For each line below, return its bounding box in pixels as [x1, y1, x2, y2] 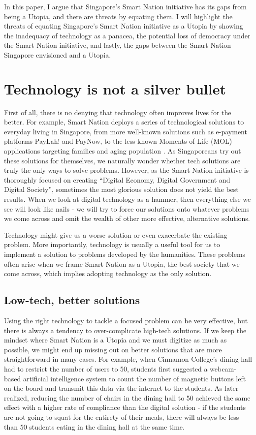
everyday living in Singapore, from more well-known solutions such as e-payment [4, 126, 247, 136]
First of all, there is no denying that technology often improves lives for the [4, 107, 231, 117]
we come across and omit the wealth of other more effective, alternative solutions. [4, 213, 250, 223]
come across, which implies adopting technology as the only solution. [4, 268, 212, 279]
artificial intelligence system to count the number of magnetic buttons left [23, 373, 246, 383]
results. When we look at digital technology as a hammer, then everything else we [4, 194, 251, 204]
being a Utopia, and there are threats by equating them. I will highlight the [4, 11, 233, 21]
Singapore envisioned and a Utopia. [4, 49, 111, 60]
